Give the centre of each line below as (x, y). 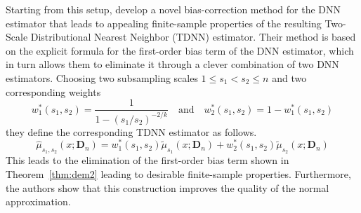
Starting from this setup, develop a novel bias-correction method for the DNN (173, 9)
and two (289, 77)
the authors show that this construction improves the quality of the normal (168, 187)
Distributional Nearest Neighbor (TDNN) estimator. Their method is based (193, 37)
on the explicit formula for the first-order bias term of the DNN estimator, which (180, 50)
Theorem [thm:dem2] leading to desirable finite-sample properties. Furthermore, (178, 174)
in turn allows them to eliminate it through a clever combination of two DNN (172, 64)
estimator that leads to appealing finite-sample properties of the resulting (164, 23)
